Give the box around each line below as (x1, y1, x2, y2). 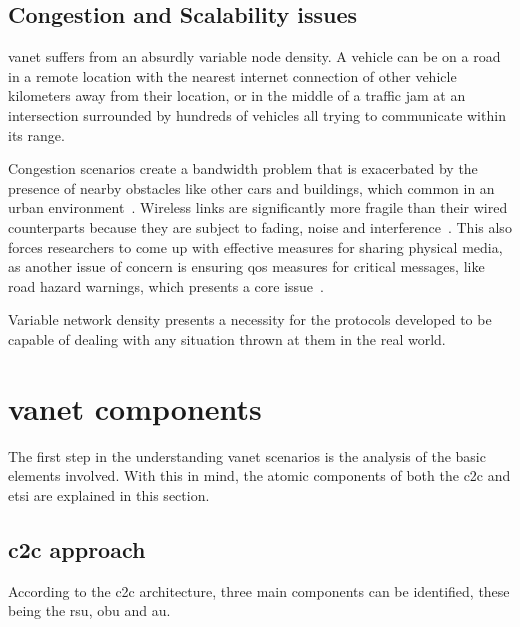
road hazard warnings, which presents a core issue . (8, 275, 324, 296)
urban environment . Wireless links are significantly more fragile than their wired (8, 197, 508, 218)
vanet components (8, 387, 262, 428)
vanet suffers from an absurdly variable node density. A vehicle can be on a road (8, 46, 501, 67)
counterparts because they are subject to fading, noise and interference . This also (8, 216, 512, 237)
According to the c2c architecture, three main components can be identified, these (8, 580, 510, 601)
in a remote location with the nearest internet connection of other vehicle (8, 65, 457, 86)
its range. (8, 124, 65, 145)
